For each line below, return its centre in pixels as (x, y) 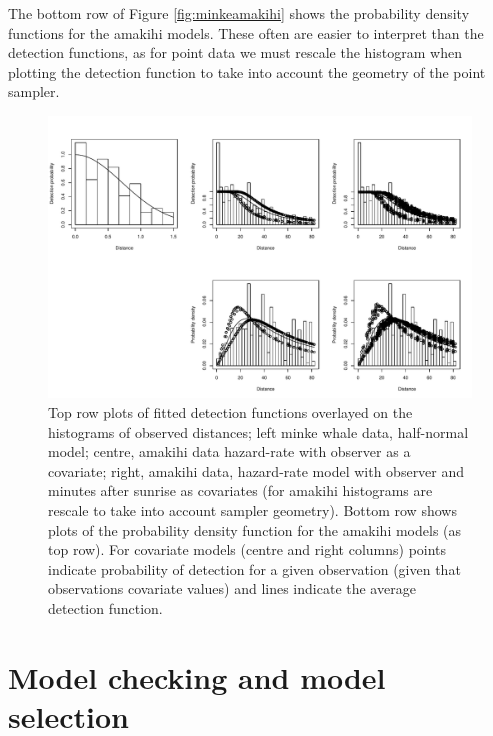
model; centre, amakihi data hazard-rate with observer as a (229, 451)
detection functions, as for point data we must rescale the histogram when (235, 52)
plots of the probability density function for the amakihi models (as (255, 529)
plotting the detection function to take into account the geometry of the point (247, 71)
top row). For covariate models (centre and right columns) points (247, 549)
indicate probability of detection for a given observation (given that (254, 568)
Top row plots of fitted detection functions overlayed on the (230, 411)
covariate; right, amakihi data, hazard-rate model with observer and (256, 470)
